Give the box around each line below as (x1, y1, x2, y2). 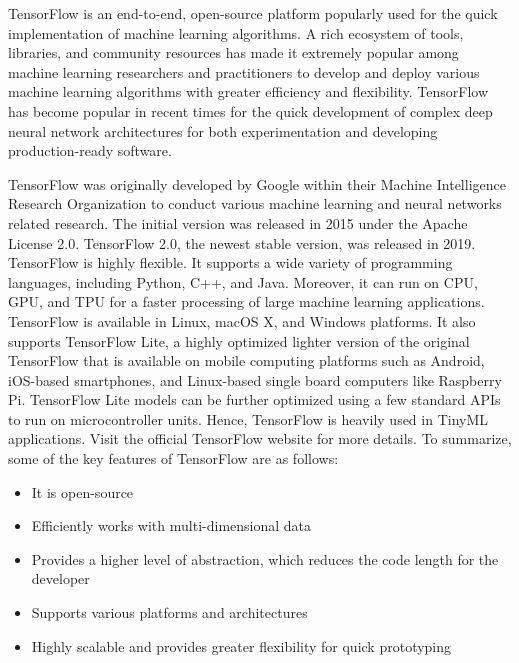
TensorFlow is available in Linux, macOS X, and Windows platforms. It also (8, 310, 476, 331)
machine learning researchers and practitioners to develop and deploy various (8, 61, 480, 82)
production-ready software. (8, 140, 172, 161)
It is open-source (31, 481, 134, 502)
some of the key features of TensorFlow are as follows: (8, 448, 339, 469)
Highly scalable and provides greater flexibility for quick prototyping (31, 635, 452, 656)
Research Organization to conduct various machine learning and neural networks (8, 193, 502, 214)
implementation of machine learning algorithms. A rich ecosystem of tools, (8, 22, 464, 43)
